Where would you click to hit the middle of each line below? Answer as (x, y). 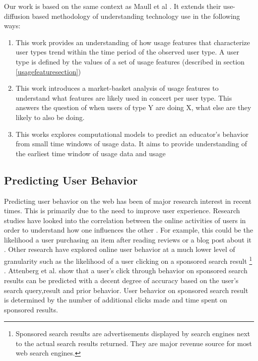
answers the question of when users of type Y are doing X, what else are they (133, 107)
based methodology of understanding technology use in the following (136, 16)
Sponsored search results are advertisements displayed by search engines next (133, 333)
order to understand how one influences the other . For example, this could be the (129, 230)
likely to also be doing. (50, 117)
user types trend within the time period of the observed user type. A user (127, 52)
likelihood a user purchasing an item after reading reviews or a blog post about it (128, 239)
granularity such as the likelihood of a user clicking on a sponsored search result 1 (128, 260)
